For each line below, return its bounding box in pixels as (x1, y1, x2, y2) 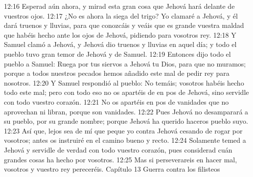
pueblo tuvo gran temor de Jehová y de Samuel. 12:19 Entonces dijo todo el (4, 48, 231, 59)
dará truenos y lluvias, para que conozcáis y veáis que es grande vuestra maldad (4, 20, 244, 30)
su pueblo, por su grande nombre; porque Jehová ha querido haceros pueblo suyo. (4, 116, 248, 126)
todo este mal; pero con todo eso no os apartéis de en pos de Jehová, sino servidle (4, 87, 249, 97)
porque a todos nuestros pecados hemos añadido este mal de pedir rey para (4, 68, 230, 78)
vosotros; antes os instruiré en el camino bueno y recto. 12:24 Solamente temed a (4, 135, 246, 145)
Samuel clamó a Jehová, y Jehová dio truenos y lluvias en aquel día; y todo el (4, 39, 237, 49)
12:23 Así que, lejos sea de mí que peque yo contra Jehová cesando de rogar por (4, 125, 243, 135)
